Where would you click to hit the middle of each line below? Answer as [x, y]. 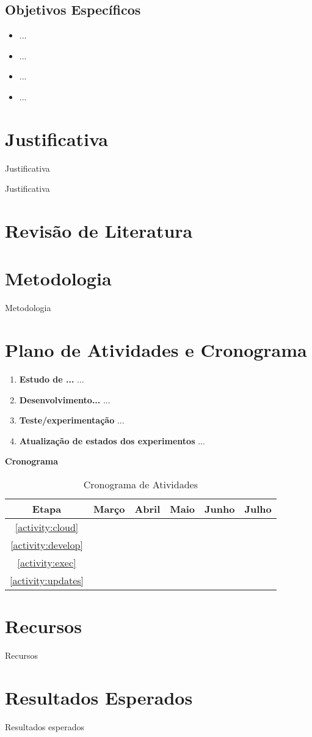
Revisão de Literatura [99, 231]
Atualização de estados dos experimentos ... [112, 440]
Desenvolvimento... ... [65, 399]
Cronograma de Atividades [140, 485]
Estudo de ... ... [52, 379]
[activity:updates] [47, 581]
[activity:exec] [47, 563]
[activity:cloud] [47, 527]
